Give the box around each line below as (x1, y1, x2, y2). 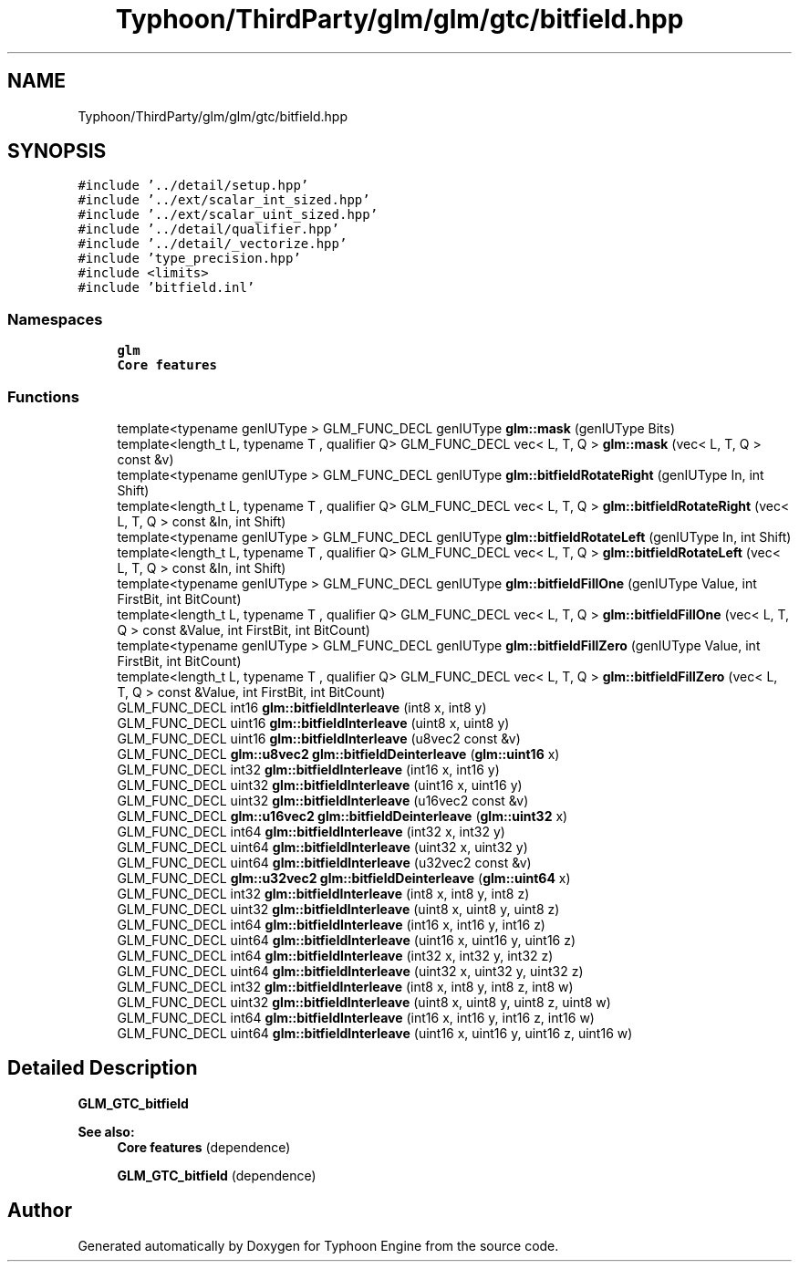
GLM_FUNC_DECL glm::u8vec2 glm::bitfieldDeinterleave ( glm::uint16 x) (117, 745, 560, 762)
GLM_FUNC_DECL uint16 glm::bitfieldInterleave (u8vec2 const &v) (117, 730, 521, 746)
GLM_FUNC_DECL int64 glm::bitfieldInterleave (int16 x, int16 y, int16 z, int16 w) (117, 1009, 595, 1025)
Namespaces (7, 309, 103, 328)
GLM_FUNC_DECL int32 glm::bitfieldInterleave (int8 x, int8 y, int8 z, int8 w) (117, 978, 574, 994)
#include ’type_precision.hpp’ (78, 251, 301, 266)
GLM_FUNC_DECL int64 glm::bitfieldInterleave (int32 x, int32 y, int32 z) (117, 947, 554, 963)
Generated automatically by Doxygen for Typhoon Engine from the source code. (78, 1237, 559, 1253)
